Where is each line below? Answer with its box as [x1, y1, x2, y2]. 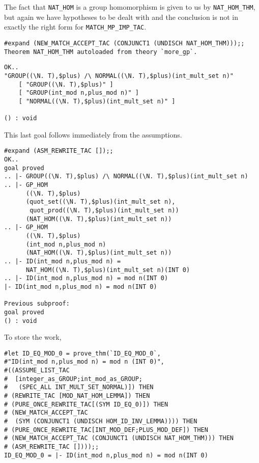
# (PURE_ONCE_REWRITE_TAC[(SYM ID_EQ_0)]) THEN [4, 400, 168, 408]
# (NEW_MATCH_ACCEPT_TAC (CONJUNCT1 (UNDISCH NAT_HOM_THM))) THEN [4, 434, 234, 442]
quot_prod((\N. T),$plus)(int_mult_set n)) [30, 207, 179, 214]
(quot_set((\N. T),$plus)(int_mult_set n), [25, 198, 176, 206]
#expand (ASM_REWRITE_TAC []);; [4, 147, 113, 155]
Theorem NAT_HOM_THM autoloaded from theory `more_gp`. [4, 48, 197, 56]
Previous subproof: [4, 300, 70, 308]
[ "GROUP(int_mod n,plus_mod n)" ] [18, 89, 139, 97]
